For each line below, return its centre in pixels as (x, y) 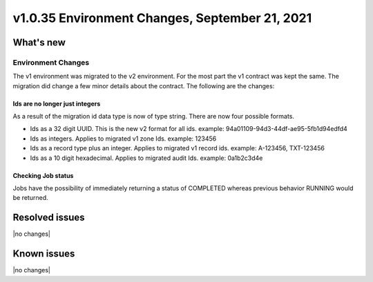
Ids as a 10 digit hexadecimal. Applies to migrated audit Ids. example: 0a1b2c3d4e (146, 158)
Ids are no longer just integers (57, 103)
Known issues (44, 254)
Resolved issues (49, 218)
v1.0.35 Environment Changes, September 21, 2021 (162, 18)
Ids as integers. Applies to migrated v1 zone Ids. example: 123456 (123, 139)
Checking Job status (43, 175)
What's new (39, 42)
